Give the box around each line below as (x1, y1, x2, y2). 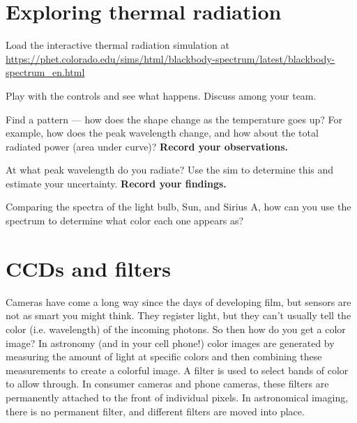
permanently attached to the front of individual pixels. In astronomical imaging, (6, 390, 349, 404)
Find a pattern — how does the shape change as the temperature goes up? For (6, 111, 343, 126)
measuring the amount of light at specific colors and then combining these (6, 349, 322, 364)
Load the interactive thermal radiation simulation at (6, 38, 229, 52)
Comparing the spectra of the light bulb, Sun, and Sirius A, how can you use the (6, 199, 351, 214)
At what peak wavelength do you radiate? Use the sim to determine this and (6, 162, 334, 177)
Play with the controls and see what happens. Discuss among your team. (6, 88, 317, 102)
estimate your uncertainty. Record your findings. (6, 176, 227, 190)
